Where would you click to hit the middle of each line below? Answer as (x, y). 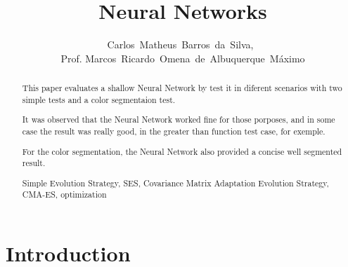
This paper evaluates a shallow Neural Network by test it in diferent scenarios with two (182, 88)
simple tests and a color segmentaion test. (99, 99)
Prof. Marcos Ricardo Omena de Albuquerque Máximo (183, 58)
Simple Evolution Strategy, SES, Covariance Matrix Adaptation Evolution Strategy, (175, 183)
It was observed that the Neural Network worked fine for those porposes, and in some (179, 119)
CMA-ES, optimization (64, 194)
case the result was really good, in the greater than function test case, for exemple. (174, 131)
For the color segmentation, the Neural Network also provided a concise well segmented (182, 151)
